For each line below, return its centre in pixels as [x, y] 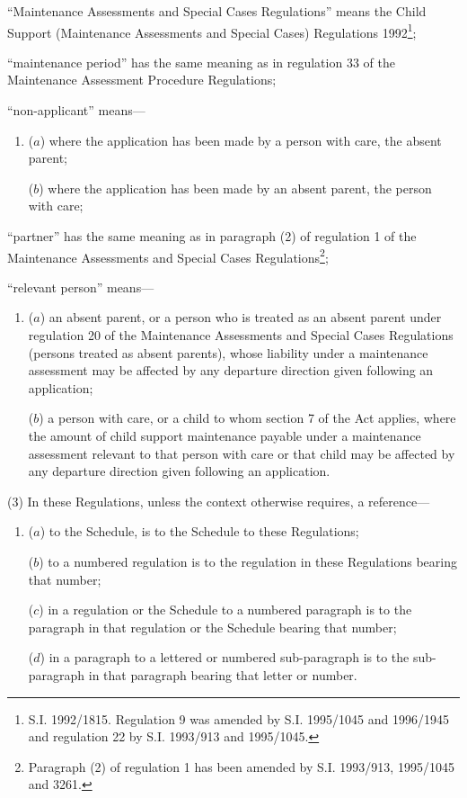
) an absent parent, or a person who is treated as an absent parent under [241, 317]
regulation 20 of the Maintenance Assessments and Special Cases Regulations [241, 335]
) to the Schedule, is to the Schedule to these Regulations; [199, 531]
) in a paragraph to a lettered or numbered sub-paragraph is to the [225, 657]
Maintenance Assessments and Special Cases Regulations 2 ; [168, 256]
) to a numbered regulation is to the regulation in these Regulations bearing [248, 561]
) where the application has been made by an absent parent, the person [235, 188]
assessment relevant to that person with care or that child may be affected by [242, 453]
